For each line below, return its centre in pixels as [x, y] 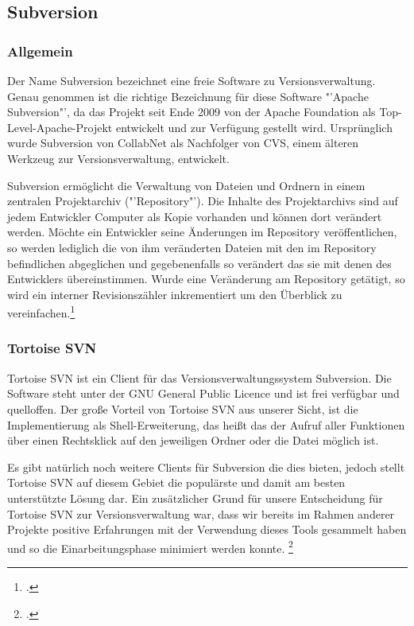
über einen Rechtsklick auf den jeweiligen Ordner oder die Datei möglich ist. [193, 440]
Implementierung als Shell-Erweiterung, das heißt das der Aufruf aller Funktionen [206, 424]
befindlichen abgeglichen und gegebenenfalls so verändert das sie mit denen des [199, 263]
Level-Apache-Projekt [60, 127]
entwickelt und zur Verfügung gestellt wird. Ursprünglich [254, 127]
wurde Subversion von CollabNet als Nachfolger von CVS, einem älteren [183, 143]
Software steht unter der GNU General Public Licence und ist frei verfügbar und [203, 393]
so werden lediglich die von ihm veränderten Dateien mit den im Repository [192, 247]
